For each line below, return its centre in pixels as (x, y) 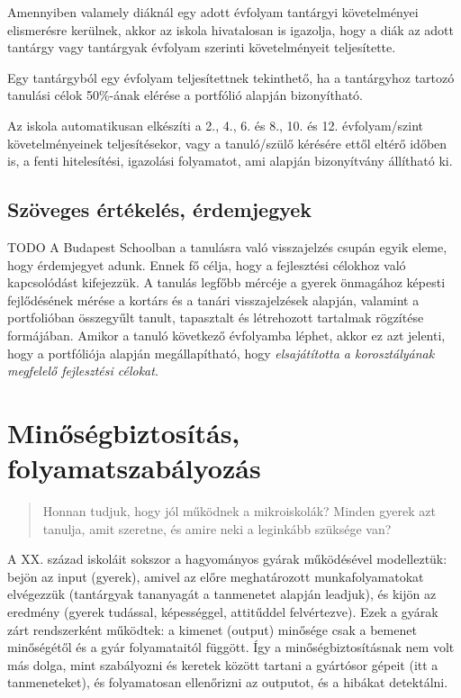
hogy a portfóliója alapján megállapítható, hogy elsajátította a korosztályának (221, 353)
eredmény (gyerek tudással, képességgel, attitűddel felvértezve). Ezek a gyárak (223, 611)
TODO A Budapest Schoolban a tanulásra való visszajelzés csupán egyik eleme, (227, 246)
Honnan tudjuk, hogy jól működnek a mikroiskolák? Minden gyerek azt (239, 511)
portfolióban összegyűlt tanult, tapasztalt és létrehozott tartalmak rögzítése (216, 317)
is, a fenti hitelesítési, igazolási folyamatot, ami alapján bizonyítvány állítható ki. (230, 161)
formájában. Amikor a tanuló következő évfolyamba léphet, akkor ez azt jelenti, (226, 335)
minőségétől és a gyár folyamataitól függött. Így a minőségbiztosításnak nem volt (231, 647)
